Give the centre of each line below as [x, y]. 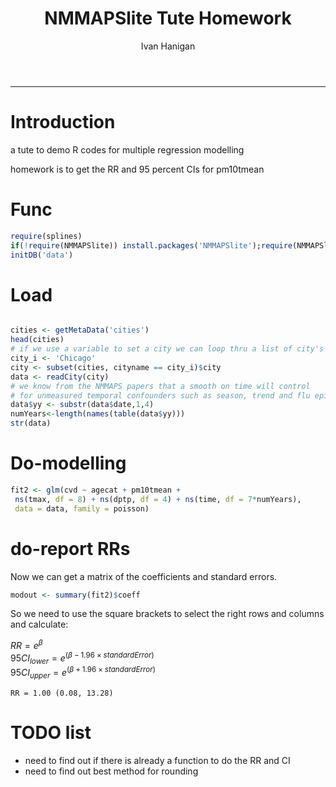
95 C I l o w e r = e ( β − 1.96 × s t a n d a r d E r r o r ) [82, 658]
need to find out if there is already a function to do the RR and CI [157, 760]
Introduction [63, 122]
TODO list [51, 733]
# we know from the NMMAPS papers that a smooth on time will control [160, 386]
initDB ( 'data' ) [42, 255]
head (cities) [37, 340]
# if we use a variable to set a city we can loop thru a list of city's [167, 349]
